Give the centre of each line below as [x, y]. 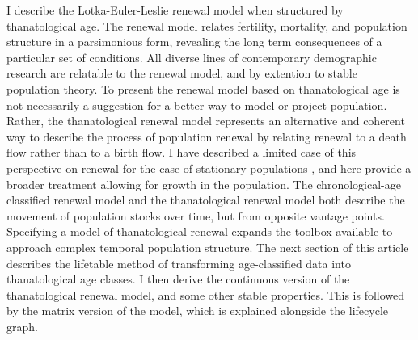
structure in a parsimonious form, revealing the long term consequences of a [194, 42]
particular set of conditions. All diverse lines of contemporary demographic [192, 57]
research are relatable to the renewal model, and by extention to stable [182, 73]
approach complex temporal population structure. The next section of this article [208, 247]
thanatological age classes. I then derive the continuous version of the [178, 279]
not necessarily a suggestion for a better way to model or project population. [197, 105]
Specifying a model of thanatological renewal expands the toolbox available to [200, 231]
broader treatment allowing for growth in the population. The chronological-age [204, 184]
